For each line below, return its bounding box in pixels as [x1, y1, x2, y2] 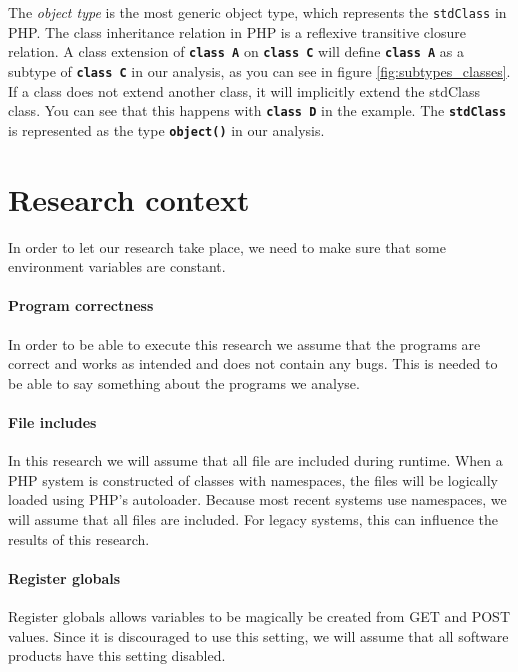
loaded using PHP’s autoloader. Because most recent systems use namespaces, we [8, 489, 507, 510]
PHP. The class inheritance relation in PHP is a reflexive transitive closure [8, 21, 466, 42]
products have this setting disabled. [8, 645, 226, 666]
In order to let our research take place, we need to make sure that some [8, 236, 446, 257]
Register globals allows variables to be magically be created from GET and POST [8, 605, 511, 626]
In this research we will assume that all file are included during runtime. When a [8, 450, 503, 471]
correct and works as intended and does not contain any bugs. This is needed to [8, 353, 498, 374]
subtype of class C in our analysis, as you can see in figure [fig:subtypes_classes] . [8, 60, 511, 81]
